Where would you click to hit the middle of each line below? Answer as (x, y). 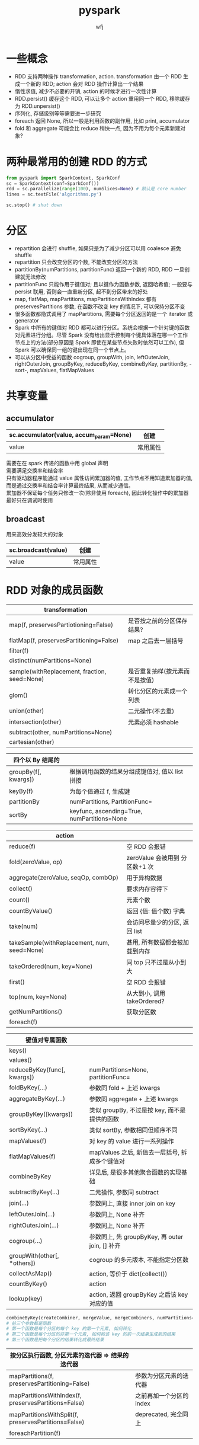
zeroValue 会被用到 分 (157, 858)
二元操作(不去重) (151, 711)
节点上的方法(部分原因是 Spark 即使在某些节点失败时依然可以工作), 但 (99, 342)
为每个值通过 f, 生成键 (100, 791)
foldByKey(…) (28, 1087)
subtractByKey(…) (35, 1192)
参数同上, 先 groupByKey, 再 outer (136, 1236)
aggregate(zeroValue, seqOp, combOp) (64, 877)
